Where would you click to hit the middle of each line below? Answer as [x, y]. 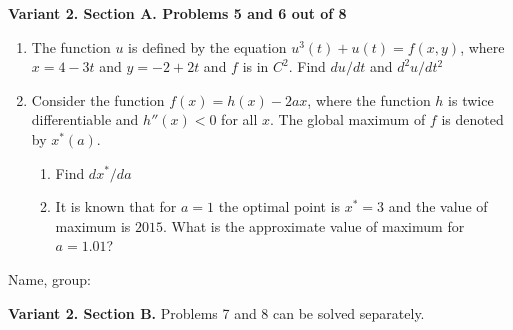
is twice [471, 99]
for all [239, 119]
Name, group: [49, 278]
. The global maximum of [348, 119]
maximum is [93, 225]
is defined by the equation [207, 46]
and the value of [438, 206]
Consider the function [98, 99]
